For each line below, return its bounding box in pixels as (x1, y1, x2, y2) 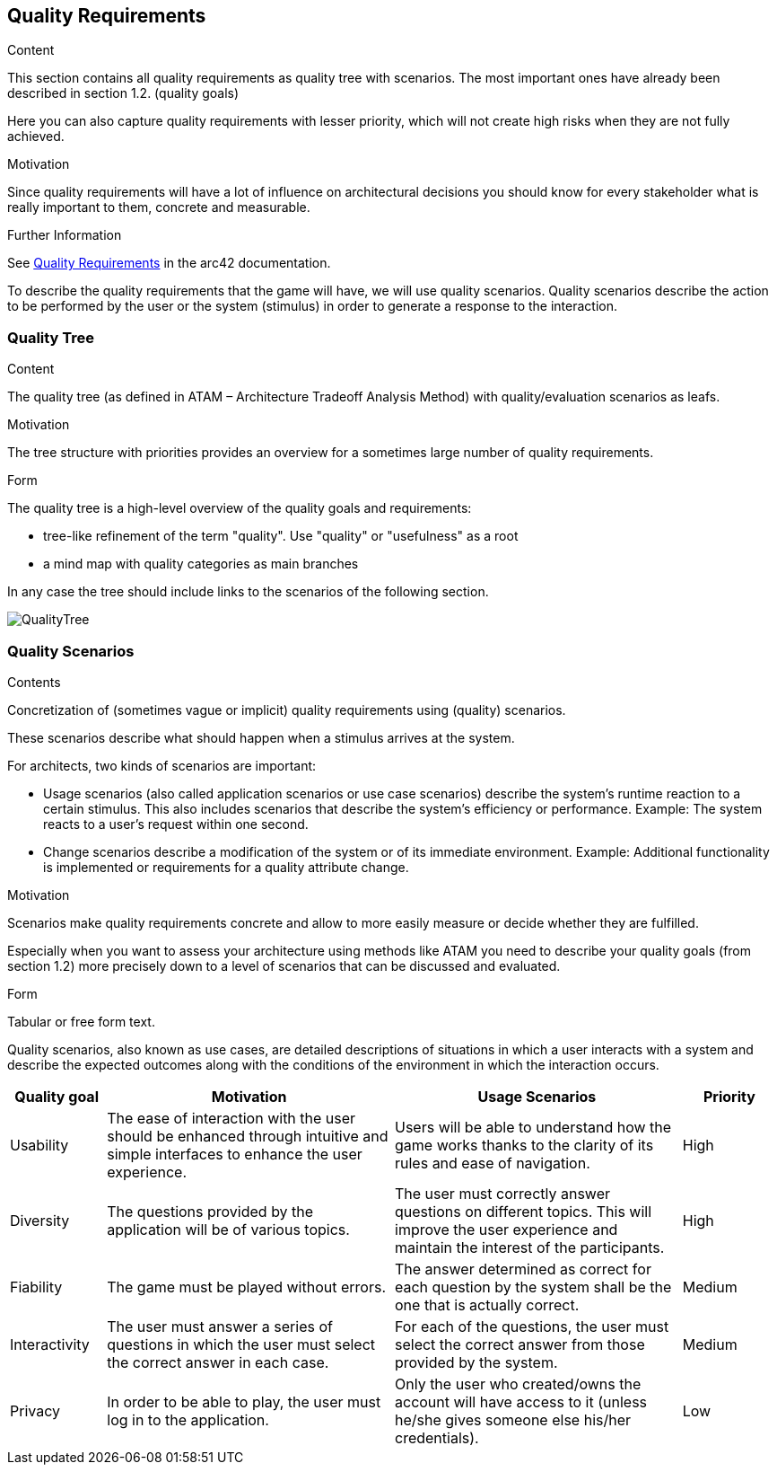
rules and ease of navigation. (395, 1153, 590, 1172)
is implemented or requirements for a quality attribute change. (43, 859, 409, 875)
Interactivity (10, 1335, 90, 1353)
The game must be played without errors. (107, 1277, 386, 1296)
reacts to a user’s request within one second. (43, 815, 309, 832)
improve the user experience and (395, 1220, 618, 1238)
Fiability (10, 1277, 63, 1296)
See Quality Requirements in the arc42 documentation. (7, 255, 331, 271)
